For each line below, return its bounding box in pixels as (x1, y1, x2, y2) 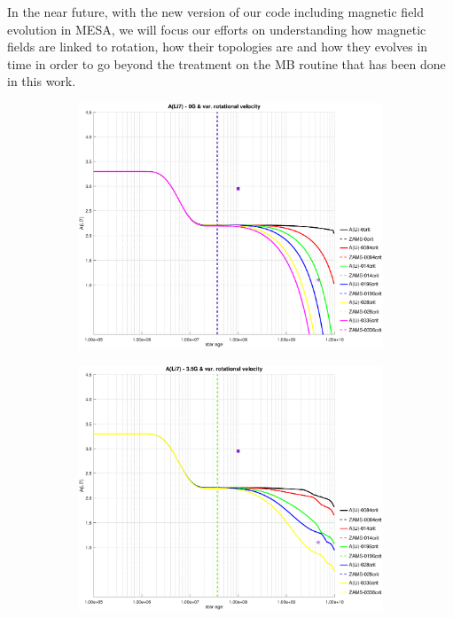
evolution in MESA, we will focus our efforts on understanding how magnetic (7, 20, 426, 38)
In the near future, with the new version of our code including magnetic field (7, 3, 425, 20)
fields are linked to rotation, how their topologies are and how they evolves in (7, 37, 428, 56)
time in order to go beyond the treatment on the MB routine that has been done (7, 54, 446, 73)
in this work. (7, 72, 76, 90)
